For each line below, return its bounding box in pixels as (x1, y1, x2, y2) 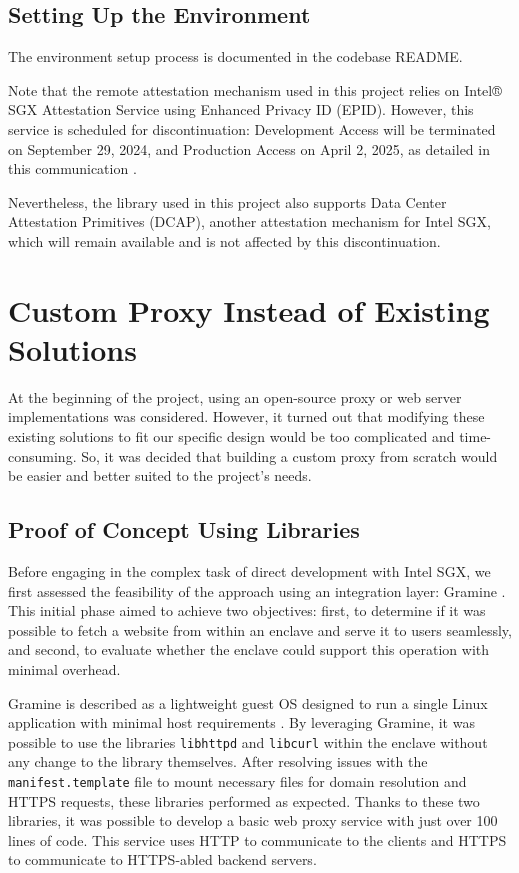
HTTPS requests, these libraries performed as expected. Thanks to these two (8, 790, 480, 811)
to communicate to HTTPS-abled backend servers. (8, 849, 317, 870)
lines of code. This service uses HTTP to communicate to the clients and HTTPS (8, 829, 507, 850)
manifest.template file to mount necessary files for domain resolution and (8, 771, 467, 792)
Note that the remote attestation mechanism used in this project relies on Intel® (8, 79, 502, 100)
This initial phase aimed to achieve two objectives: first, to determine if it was (8, 600, 486, 621)
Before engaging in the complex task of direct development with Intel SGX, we (8, 561, 491, 582)
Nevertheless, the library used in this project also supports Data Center (8, 191, 447, 212)
